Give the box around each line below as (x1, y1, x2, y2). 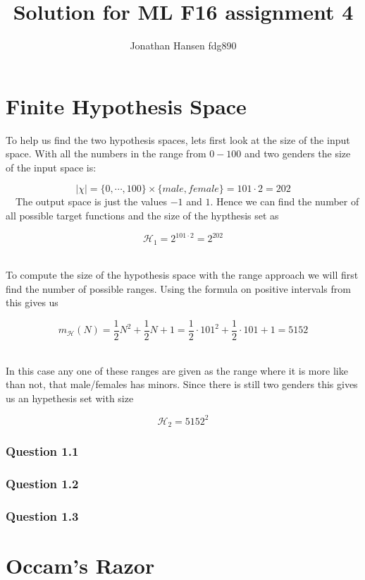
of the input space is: (6, 159, 97, 174)
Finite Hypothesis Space (6, 91, 247, 120)
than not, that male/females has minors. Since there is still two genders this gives (6, 377, 358, 392)
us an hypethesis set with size (6, 390, 134, 405)
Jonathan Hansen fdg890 (130, 38, 237, 53)
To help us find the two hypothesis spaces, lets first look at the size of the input (6, 132, 350, 147)
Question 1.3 (6, 507, 79, 524)
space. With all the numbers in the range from (6, 146, 206, 161)
